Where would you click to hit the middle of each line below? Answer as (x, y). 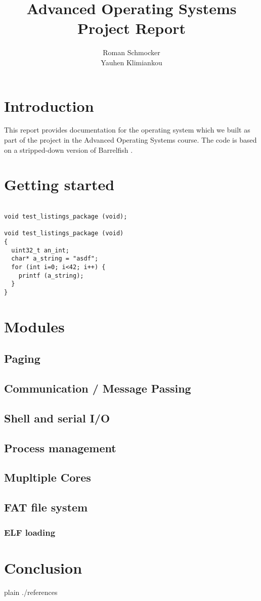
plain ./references (31, 592)
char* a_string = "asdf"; (55, 259)
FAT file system (46, 507)
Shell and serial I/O (57, 418)
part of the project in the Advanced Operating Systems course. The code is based (130, 140)
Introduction (49, 105)
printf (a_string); (51, 275)
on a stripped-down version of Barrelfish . (69, 149)
